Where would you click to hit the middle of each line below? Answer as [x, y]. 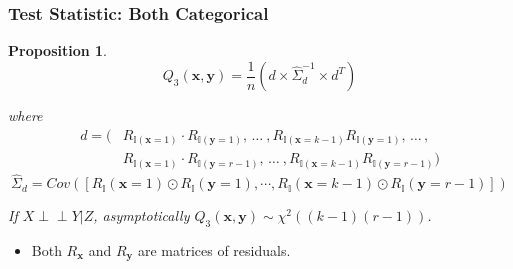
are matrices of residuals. [214, 249]
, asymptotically [141, 215]
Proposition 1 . [57, 50]
